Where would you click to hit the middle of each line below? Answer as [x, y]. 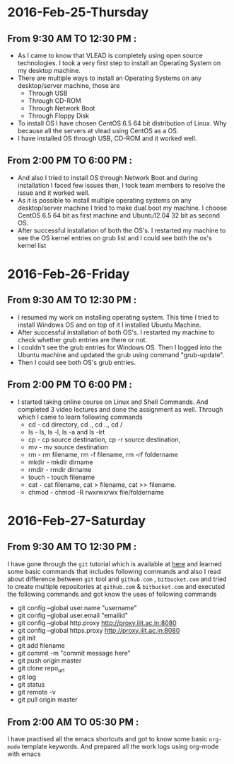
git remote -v [36, 692]
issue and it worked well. [54, 193]
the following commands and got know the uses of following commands [112, 594]
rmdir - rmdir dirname [60, 469]
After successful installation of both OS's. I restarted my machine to [116, 332]
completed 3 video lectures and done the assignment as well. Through [120, 409]
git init [27, 638]
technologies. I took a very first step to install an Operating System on [119, 63]
